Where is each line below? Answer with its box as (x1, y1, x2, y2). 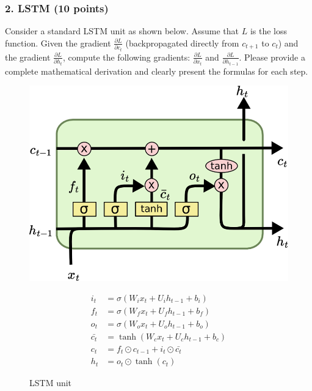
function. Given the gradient (5, 36, 111, 49)
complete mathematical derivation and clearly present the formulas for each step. (5, 64, 308, 77)
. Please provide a (239, 50, 305, 63)
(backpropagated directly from (125, 36, 239, 49)
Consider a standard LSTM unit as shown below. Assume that (5, 24, 239, 37)
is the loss (250, 24, 287, 37)
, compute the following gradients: (62, 50, 190, 63)
